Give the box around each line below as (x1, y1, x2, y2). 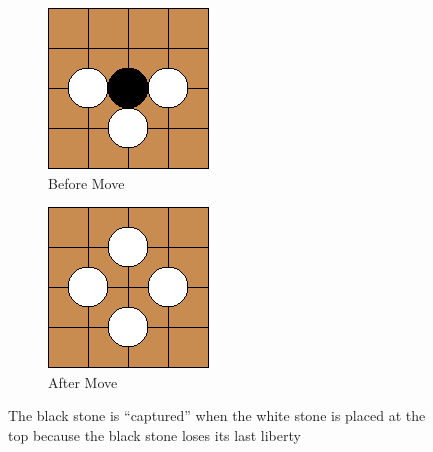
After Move (48, 371, 118, 392)
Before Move (48, 172, 125, 193)
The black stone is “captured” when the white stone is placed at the (8, 405, 426, 426)
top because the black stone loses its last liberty (8, 424, 301, 445)
